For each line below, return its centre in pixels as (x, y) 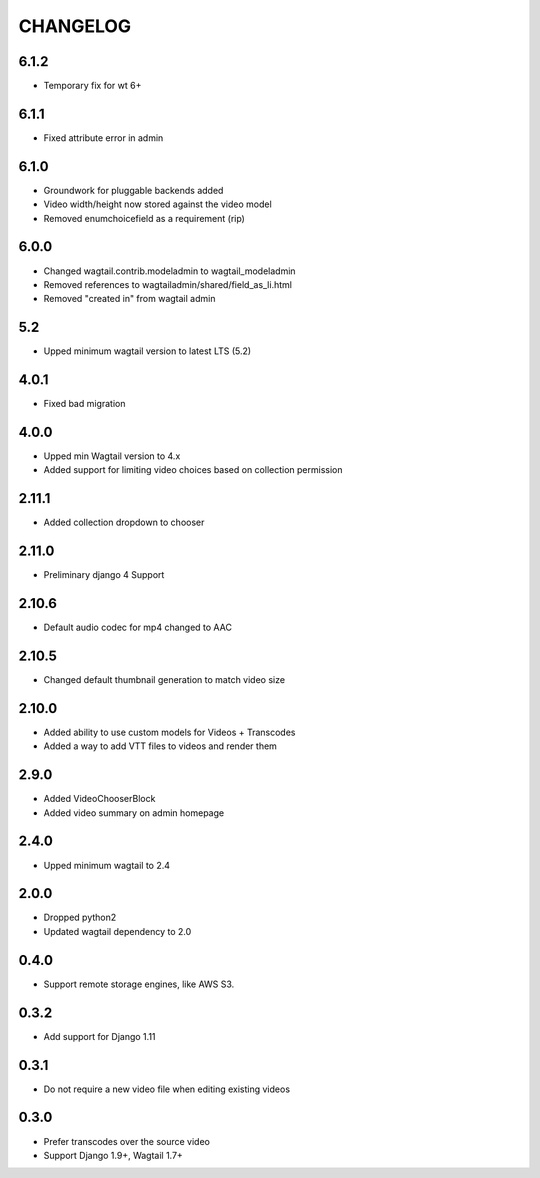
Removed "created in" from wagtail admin (129, 299)
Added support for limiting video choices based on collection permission (193, 470)
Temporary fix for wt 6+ (92, 86)
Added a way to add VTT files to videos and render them (160, 746)
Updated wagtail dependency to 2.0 (117, 931)
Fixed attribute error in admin (103, 137)
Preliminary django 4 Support (104, 575)
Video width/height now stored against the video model (157, 204)
